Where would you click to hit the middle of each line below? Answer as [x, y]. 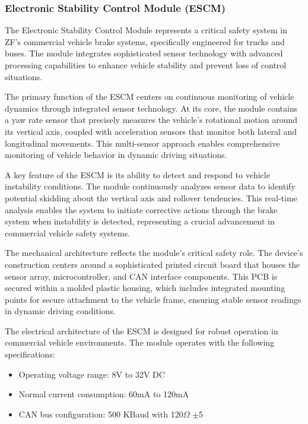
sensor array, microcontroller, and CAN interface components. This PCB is [141, 276]
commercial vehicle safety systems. [68, 232]
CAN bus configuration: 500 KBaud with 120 [101, 414]
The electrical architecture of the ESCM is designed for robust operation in [142, 330]
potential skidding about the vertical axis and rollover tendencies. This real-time [151, 197]
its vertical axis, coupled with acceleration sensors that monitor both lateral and [151, 131]
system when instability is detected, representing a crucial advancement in [140, 221]
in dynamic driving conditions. [60, 311]
